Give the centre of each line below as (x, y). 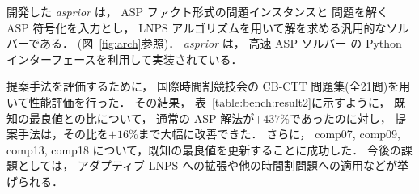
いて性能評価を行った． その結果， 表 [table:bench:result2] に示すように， (199, 101)
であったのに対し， (340, 118)
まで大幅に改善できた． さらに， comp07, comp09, (269, 134)
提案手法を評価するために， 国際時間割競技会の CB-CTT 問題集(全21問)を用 (209, 86)
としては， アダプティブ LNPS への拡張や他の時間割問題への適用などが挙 (213, 165)
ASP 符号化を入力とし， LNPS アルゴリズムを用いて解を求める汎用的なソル (208, 27)
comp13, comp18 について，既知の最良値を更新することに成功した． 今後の (204, 149)
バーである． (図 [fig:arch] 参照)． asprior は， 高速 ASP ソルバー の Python (204, 43)
